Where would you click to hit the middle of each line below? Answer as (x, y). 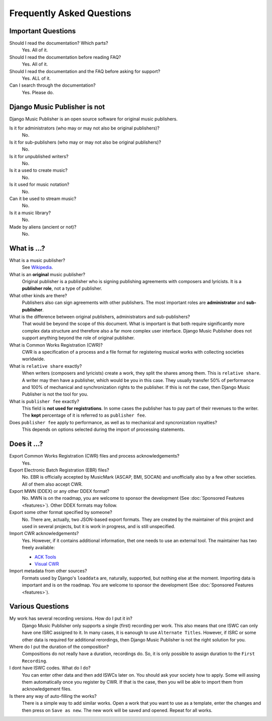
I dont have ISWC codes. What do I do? (50, 668)
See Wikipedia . (38, 268)
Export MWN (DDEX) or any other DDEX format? (59, 491)
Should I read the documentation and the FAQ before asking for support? (85, 71)
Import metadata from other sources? (48, 571)
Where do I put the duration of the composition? (59, 647)
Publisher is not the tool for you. (55, 394)
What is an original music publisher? (47, 274)
